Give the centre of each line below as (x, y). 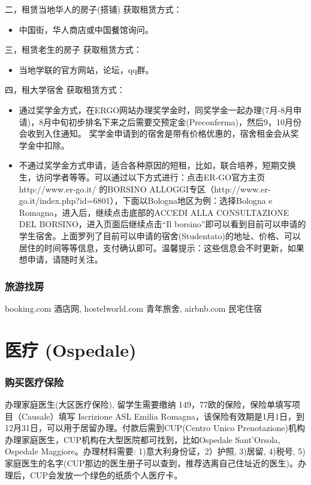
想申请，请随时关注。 (61, 259)
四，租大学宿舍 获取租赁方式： (65, 90)
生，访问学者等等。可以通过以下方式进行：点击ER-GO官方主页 (142, 177)
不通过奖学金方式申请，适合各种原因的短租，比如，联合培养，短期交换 (157, 165)
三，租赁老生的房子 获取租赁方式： (73, 49)
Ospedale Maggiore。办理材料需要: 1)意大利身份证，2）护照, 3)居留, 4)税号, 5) (155, 451)
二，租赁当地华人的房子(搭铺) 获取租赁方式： (93, 9)
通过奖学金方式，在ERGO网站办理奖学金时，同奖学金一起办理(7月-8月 (156, 109)
